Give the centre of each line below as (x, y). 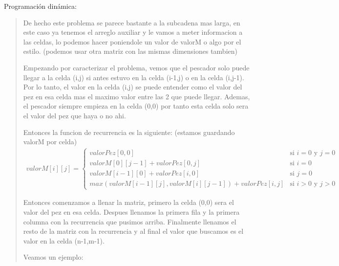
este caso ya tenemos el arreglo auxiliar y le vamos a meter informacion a (133, 32)
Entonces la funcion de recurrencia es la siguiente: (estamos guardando (129, 132)
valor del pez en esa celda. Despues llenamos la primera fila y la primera (131, 211)
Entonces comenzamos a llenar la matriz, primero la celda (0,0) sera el (128, 202)
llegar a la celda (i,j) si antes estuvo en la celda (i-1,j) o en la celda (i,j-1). (134, 77)
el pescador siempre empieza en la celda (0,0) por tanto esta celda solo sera (136, 106)
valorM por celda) (50, 142)
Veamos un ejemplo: (53, 257)
